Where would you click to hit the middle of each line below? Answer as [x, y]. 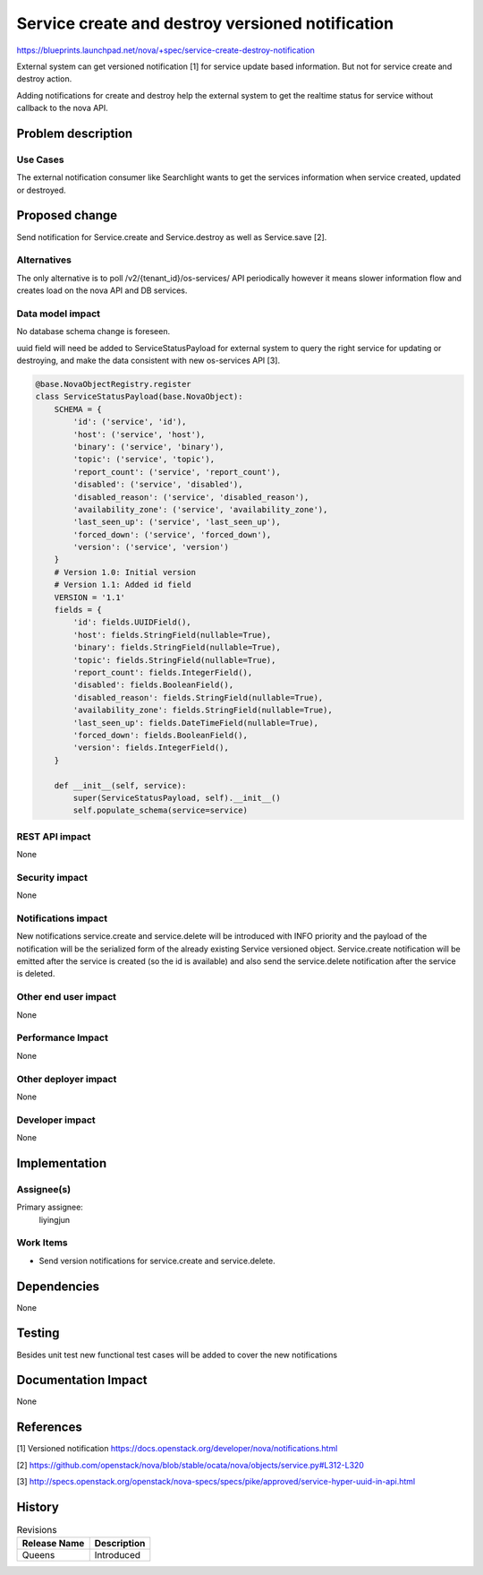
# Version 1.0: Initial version [125, 572]
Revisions [37, 1530]
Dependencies [58, 1286]
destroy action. [44, 79]
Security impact [52, 877]
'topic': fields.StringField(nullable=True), [174, 660]
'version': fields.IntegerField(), [151, 748]
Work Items [42, 1243]
